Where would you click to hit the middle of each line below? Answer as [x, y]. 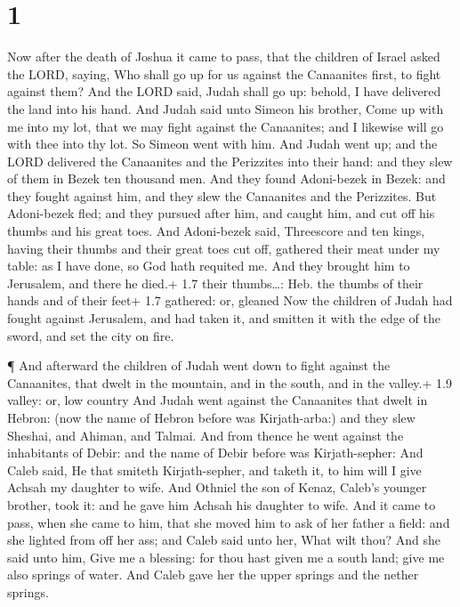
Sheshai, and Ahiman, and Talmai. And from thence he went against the [206, 435]
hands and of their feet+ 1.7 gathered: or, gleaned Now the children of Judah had [230, 300]
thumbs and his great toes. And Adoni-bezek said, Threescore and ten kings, [216, 231]
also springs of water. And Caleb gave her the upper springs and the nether [213, 575]
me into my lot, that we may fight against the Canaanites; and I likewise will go [226, 126]
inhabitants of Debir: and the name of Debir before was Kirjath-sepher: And [215, 453]
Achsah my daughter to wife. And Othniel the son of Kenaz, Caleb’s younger [217, 487]
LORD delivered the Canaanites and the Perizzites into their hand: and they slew [230, 161]
